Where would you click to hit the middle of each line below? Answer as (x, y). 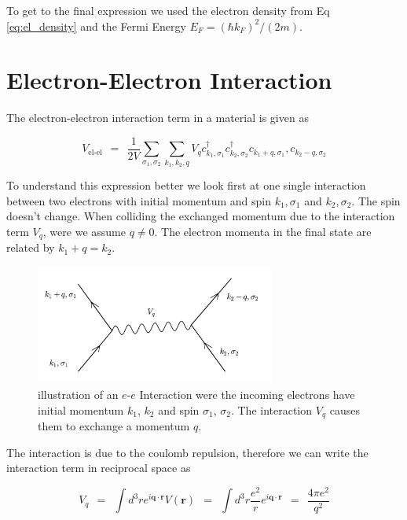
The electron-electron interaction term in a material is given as (158, 118)
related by (31, 247)
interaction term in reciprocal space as (99, 468)
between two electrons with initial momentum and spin (139, 200)
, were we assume (84, 231)
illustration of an (78, 394)
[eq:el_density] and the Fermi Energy (96, 26)
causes (345, 409)
